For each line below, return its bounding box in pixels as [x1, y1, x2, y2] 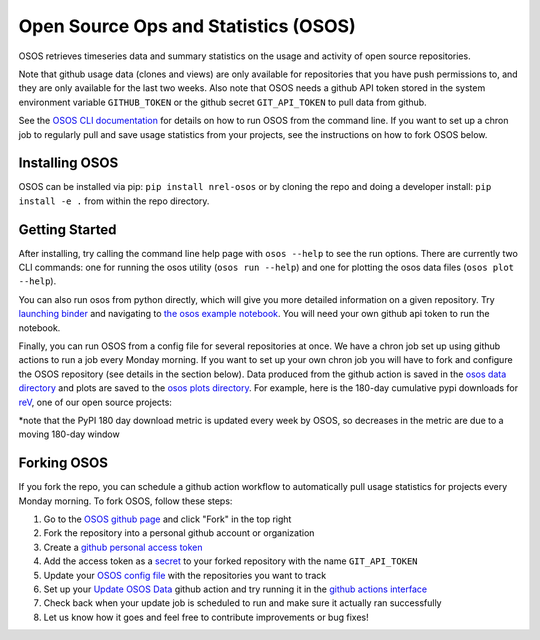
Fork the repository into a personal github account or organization [43, 527, 315, 539]
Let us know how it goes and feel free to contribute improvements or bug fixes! [43, 611, 369, 623]
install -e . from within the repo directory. [18, 195, 210, 207]
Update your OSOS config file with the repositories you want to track [43, 569, 327, 581]
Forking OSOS [18, 455, 109, 472]
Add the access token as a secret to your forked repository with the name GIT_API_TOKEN [43, 555, 418, 567]
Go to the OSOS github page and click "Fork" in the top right [43, 513, 292, 525]
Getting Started [18, 221, 117, 238]
